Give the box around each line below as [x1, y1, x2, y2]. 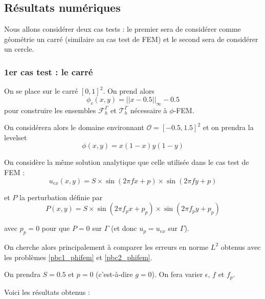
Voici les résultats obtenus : [4, 286, 90, 297]
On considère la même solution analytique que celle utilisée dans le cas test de [4, 157, 249, 167]
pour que [41, 223, 70, 233]
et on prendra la [203, 122, 254, 133]
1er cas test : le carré [4, 65, 93, 78]
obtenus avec [220, 241, 261, 252]
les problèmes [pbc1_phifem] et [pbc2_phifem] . [4, 251, 152, 262]
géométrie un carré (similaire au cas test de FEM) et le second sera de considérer [4, 33, 258, 44]
